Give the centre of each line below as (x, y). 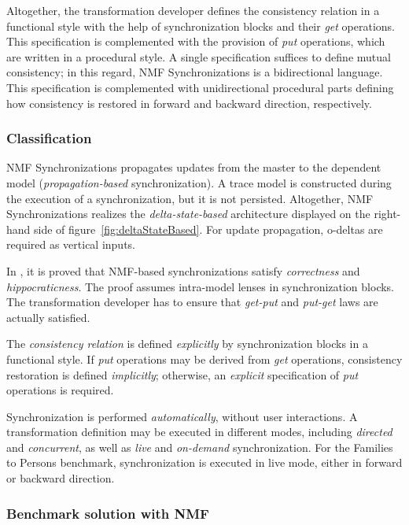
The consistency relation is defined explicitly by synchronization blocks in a (187, 344)
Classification (49, 138)
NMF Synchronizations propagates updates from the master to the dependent (194, 167)
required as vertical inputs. (71, 244)
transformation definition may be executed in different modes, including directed (199, 432)
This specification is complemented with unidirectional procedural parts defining (200, 87)
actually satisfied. (48, 317)
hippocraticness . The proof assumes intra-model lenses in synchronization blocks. (201, 286)
